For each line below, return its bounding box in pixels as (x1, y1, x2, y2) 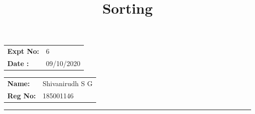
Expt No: (7, 46, 39, 56)
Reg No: (7, 90, 36, 100)
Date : (7, 58, 29, 68)
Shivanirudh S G (43, 78, 93, 88)
